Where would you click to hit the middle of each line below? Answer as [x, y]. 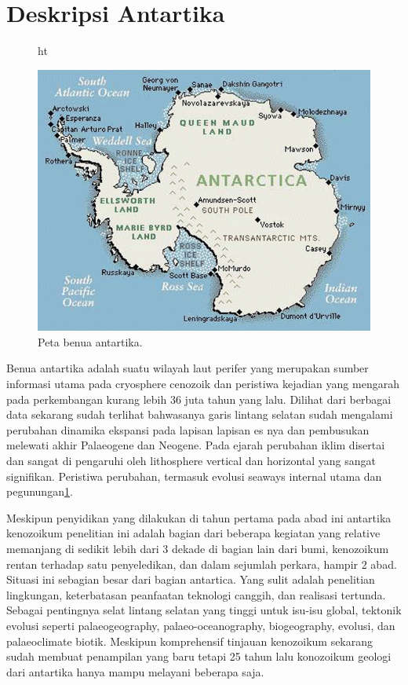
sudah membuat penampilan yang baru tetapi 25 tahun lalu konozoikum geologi [199, 656]
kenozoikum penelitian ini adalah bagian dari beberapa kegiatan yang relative [193, 533]
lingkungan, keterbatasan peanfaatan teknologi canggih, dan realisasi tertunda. [196, 594]
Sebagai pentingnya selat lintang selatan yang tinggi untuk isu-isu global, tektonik [204, 610]
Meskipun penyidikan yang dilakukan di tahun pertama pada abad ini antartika [199, 517]
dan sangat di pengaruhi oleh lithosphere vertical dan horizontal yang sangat [191, 461]
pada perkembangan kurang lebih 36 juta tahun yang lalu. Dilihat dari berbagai [199, 399]
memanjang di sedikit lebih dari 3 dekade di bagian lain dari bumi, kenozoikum [198, 548]
